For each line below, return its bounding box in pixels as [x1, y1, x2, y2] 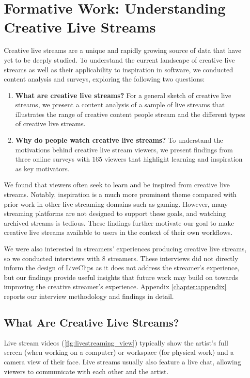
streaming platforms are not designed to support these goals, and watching [4, 208, 226, 218]
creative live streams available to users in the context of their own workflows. [4, 227, 233, 237]
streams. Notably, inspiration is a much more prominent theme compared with [4, 189, 237, 199]
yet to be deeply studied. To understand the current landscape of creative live [4, 54, 235, 65]
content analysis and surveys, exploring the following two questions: [4, 74, 205, 84]
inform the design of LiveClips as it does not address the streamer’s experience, [4, 263, 239, 273]
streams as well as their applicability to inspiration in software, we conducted [4, 64, 234, 74]
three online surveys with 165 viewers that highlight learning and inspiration [15, 154, 243, 164]
